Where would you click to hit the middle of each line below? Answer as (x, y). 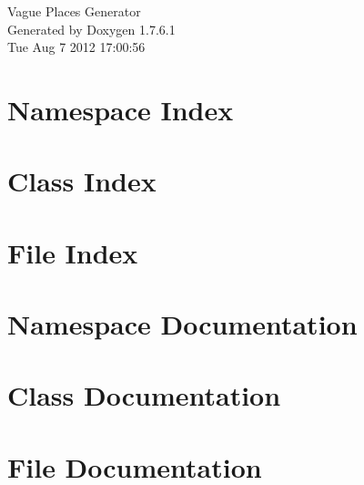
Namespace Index (121, 109)
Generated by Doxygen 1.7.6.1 (91, 29)
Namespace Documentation (182, 324)
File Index (73, 252)
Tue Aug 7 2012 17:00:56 (76, 47)
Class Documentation (144, 395)
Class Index (82, 181)
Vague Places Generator (74, 11)
